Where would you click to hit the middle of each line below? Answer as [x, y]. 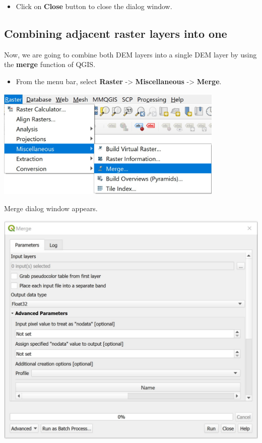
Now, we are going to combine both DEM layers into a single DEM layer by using [130, 54]
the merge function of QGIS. [50, 64]
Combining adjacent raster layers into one [116, 33]
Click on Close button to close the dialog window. [94, 6]
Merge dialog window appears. [51, 208]
